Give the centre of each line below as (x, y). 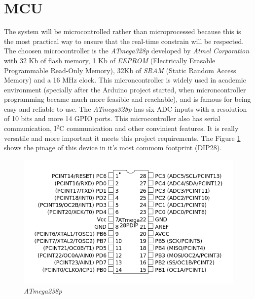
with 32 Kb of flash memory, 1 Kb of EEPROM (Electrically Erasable (110, 60)
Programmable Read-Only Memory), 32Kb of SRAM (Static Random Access (120, 70)
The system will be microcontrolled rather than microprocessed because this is (123, 31)
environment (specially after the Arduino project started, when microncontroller (125, 89)
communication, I (30, 128)
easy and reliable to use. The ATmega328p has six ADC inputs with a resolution (126, 108)
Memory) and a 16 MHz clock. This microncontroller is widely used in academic (125, 80)
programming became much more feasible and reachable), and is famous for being (127, 99)
